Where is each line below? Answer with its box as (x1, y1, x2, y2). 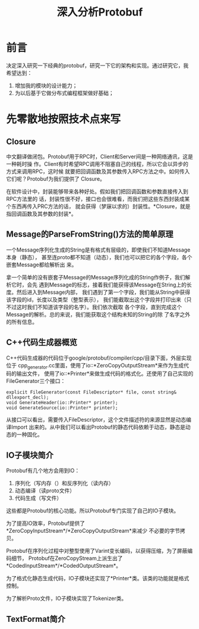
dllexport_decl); (6, 395, 49, 401)
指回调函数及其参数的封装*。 (6, 210, 77, 217)
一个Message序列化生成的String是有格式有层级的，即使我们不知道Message (6, 246, 191, 253)
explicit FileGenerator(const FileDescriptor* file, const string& (6, 389, 177, 395)
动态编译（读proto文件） (14, 487, 75, 494)
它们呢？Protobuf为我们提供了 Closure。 (6, 175, 106, 182)
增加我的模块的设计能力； (14, 81, 78, 89)
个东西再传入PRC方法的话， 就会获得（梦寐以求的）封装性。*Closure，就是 (6, 203, 191, 210)
